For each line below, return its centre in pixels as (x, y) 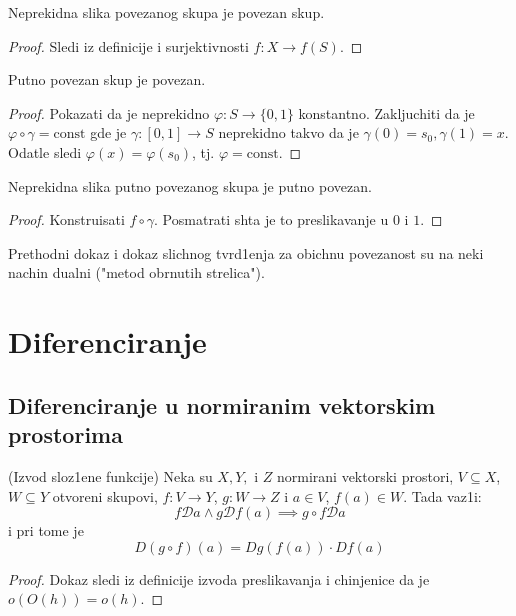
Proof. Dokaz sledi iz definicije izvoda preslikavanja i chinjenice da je (219, 578)
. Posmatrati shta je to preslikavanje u (271, 219)
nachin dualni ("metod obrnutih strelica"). (136, 272)
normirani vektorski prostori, (365, 475)
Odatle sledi (45, 151)
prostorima (65, 434)
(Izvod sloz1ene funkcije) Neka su (110, 475)
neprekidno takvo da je (288, 132)
